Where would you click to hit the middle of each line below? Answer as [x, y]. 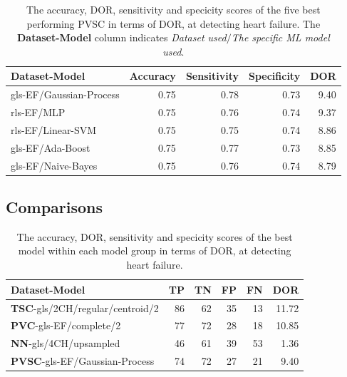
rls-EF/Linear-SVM [54, 129]
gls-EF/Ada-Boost [51, 147]
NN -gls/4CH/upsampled [66, 343]
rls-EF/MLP [38, 112]
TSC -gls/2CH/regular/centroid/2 [85, 308]
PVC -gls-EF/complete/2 [66, 325]
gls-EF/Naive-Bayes [54, 165]
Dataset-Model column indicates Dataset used [121, 37]
